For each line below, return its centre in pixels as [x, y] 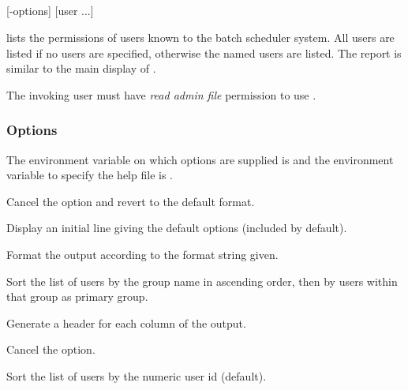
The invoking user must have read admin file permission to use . [161, 94]
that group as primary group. [77, 296]
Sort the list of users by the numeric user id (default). [137, 375]
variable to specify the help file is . [90, 175]
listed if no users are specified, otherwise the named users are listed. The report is [204, 52]
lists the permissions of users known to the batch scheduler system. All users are [200, 37]
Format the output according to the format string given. [142, 254]
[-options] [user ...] [50, 11]
